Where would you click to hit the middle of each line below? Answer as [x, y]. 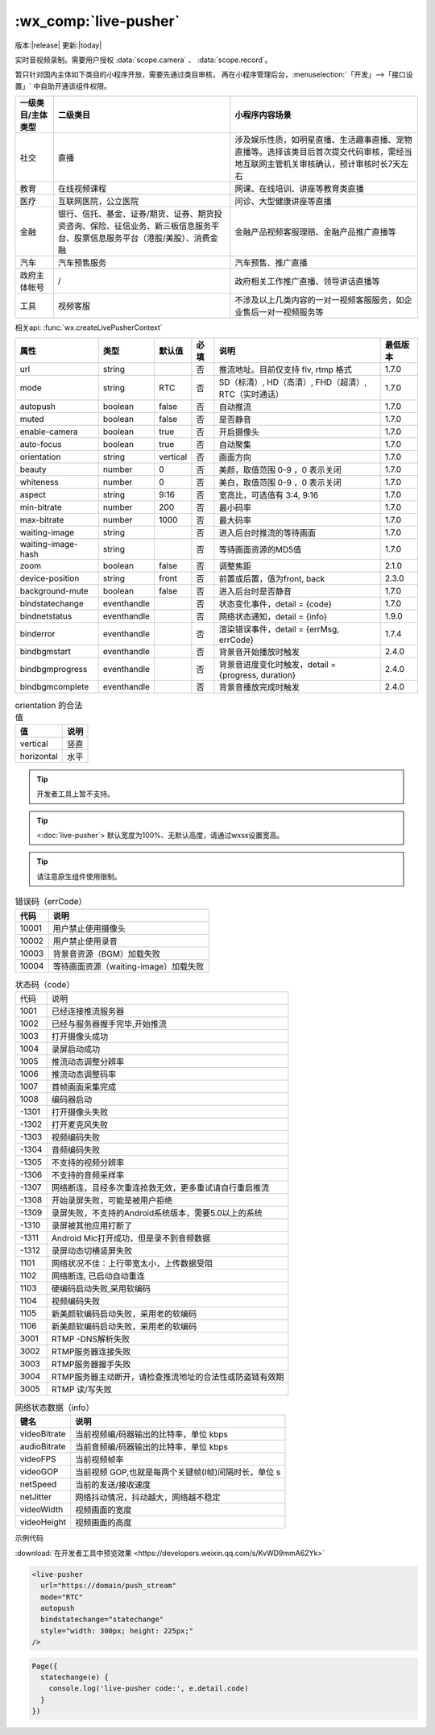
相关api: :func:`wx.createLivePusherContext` [89, 327]
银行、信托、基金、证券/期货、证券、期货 [136, 214]
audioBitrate [43, 1446]
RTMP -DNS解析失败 [91, 1339]
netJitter [36, 1497]
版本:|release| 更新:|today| [58, 45]
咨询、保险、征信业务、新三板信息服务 [139, 226]
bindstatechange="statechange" [102, 1620]
